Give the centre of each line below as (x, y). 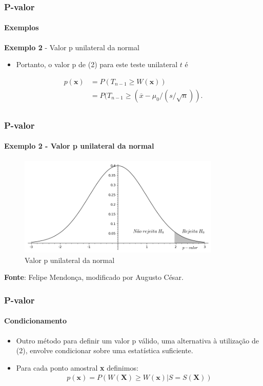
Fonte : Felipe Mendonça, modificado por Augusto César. (94, 277)
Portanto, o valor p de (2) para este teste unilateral (97, 64)
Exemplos (22, 27)
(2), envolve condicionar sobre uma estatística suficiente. (105, 350)
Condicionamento (36, 321)
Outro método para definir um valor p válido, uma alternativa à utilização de (137, 340)
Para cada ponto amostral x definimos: (77, 367)
